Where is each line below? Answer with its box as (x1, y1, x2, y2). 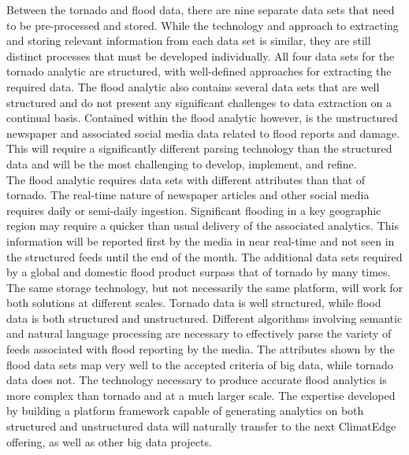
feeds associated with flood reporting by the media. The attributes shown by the (6, 341, 395, 357)
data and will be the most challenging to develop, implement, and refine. (6, 155, 357, 172)
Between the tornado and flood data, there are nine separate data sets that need (6, 2, 395, 17)
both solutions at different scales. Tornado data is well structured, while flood (6, 294, 381, 311)
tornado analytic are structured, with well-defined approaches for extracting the (6, 63, 392, 80)
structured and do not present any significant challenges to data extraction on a (6, 94, 392, 110)
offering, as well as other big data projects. (6, 433, 212, 449)
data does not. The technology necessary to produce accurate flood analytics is (6, 372, 387, 388)
